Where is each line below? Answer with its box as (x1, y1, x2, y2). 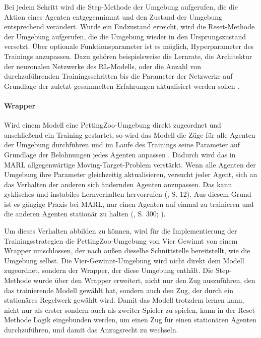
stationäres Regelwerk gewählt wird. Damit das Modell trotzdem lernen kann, (4, 295, 244, 305)
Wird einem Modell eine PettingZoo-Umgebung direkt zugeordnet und (4, 120, 221, 130)
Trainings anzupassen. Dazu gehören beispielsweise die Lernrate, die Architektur (4, 50, 252, 61)
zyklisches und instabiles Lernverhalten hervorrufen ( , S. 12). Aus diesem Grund (4, 189, 251, 199)
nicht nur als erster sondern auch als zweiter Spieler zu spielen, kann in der (4, 304, 236, 315)
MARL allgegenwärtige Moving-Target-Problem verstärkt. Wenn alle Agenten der (4, 159, 256, 170)
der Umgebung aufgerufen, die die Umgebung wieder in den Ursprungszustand (4, 31, 246, 41)
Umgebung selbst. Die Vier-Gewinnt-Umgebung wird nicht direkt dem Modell (4, 255, 244, 265)
